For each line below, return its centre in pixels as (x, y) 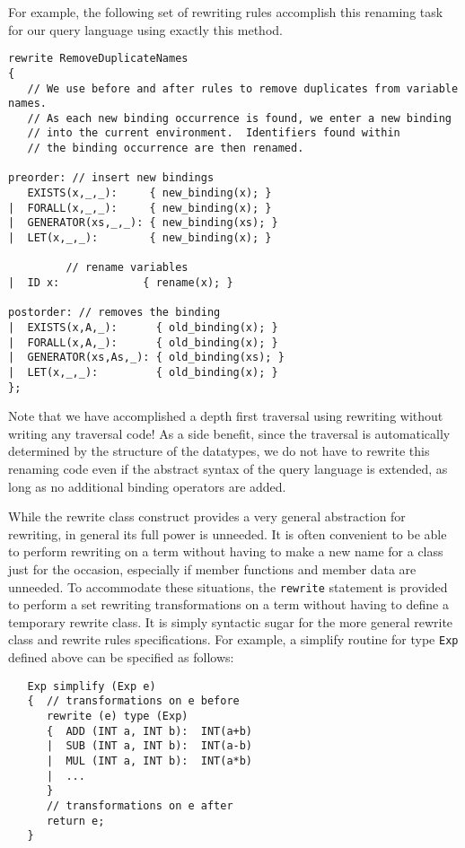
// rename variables (127, 268)
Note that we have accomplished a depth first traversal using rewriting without (226, 416)
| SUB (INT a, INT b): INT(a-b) (149, 746)
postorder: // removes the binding (114, 313)
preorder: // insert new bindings (111, 178)
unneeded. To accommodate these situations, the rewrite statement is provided (228, 586)
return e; (75, 821)
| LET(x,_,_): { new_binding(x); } (140, 238)
